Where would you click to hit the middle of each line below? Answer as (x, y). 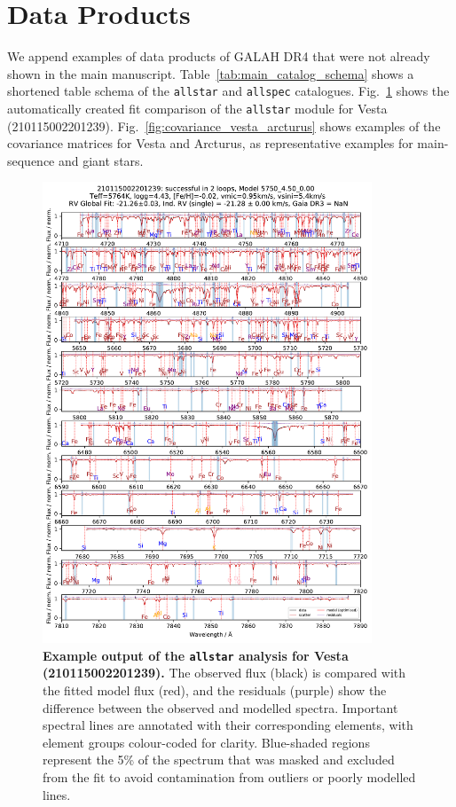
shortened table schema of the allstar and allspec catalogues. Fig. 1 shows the (228, 91)
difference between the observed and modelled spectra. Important (220, 707)
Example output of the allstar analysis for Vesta (196, 655)
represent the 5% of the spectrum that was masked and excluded (219, 760)
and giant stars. (101, 160)
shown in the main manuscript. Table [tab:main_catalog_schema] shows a (211, 73)
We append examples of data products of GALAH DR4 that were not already (219, 56)
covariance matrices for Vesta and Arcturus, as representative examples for (210, 143)
